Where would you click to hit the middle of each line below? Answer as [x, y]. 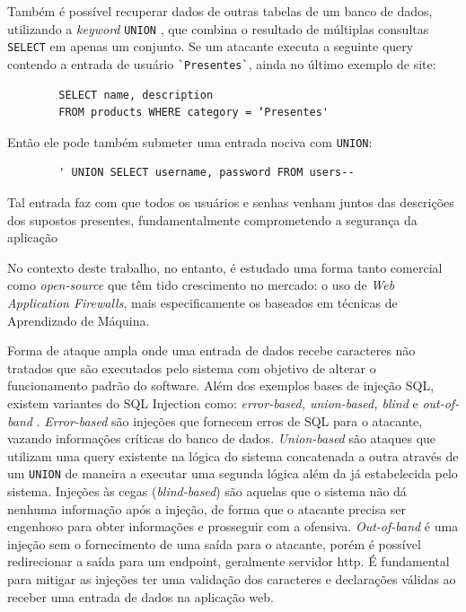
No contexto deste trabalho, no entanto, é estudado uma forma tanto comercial [225, 267]
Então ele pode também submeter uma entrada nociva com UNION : [190, 141]
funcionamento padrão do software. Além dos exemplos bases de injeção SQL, [221, 385]
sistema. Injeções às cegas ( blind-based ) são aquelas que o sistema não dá [207, 490]
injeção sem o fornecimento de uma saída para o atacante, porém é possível [214, 543]
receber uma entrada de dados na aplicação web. [141, 596]
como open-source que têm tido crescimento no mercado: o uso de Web [201, 285]
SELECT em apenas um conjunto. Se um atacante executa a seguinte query [211, 46]
